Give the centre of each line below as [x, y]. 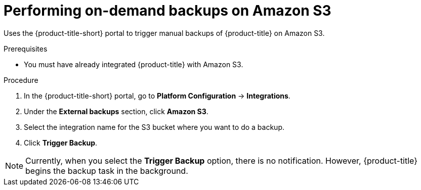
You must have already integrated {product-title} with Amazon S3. [134, 64]
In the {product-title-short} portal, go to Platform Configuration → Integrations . [157, 96]
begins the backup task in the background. [107, 171]
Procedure [21, 80]
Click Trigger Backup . [61, 142]
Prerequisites [26, 49]
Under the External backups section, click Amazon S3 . [116, 111]
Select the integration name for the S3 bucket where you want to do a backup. [154, 127]
